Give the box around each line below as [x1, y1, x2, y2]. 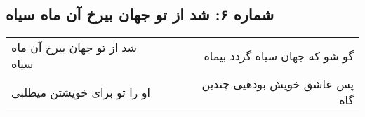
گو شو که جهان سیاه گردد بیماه [204, 47, 354, 64]
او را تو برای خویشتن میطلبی [11, 83, 150, 100]
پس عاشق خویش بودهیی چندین [201, 76, 354, 92]
